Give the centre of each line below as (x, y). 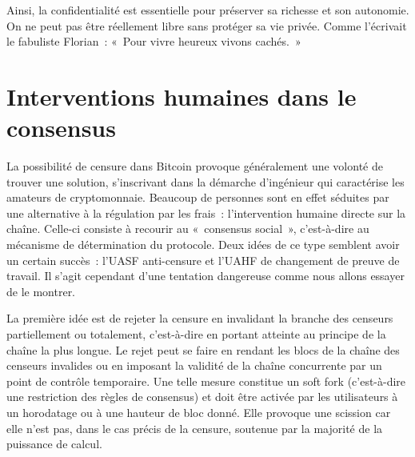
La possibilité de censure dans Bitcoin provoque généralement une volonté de (195, 166)
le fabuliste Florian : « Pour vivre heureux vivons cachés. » (154, 41)
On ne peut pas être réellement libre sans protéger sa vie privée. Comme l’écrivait (207, 25)
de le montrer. (41, 291)
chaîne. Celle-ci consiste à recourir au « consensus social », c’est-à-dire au (188, 228)
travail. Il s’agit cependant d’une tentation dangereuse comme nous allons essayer (206, 276)
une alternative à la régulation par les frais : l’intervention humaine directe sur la (206, 212)
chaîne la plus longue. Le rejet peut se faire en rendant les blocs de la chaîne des (203, 349)
